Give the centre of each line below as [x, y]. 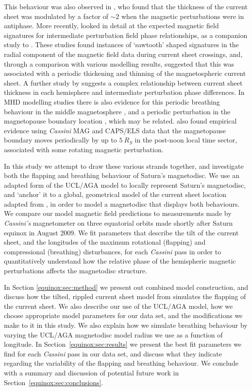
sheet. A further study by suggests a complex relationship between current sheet [123, 82]
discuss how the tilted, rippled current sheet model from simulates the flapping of [125, 296]
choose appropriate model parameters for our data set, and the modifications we [123, 315]
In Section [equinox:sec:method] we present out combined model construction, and [126, 287]
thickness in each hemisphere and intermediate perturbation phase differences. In [124, 92]
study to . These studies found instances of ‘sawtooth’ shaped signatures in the [121, 44]
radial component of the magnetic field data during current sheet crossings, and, [123, 54]
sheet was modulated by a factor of [56, 16]
